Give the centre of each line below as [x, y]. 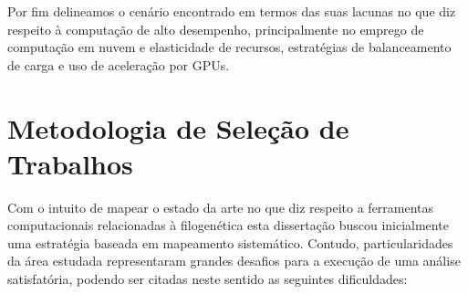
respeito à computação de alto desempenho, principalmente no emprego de [216, 29]
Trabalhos [70, 163]
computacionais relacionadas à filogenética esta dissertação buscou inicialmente [228, 225]
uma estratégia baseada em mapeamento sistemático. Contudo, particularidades [230, 242]
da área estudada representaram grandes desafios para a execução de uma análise [234, 261]
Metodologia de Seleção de [178, 127]
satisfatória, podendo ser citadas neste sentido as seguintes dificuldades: [208, 279]
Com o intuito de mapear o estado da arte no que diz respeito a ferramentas [221, 207]
